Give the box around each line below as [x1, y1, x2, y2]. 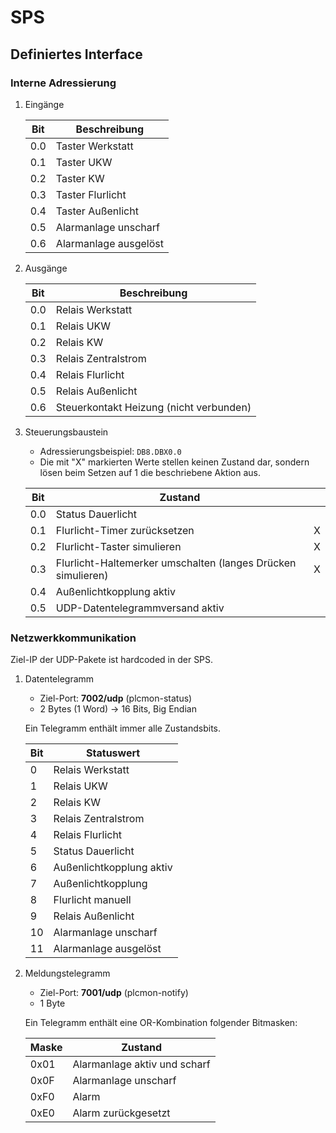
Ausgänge [24, 262, 68, 274]
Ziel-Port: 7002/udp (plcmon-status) [39, 692, 193, 705]
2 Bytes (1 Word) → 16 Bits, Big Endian [39, 703, 197, 715]
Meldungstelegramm [24, 967, 111, 980]
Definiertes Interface [10, 46, 143, 63]
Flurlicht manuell [53, 893, 132, 907]
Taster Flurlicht [55, 187, 127, 201]
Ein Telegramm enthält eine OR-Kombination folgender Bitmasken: [24, 1017, 298, 1029]
